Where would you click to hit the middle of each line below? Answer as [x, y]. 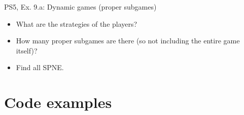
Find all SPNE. [40, 67]
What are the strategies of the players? [77, 23]
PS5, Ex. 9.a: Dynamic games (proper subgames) [80, 7]
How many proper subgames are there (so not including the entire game [128, 41]
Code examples [58, 102]
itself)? [27, 50]
